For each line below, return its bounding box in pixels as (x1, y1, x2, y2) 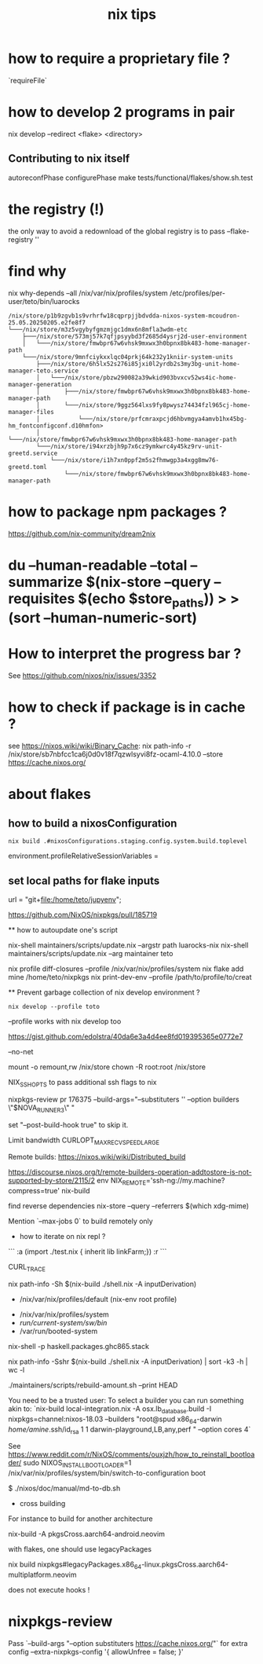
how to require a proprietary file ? (8, 49, 230, 68)
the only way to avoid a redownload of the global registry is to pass (8, 226, 225, 236)
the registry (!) (8, 200, 104, 218)
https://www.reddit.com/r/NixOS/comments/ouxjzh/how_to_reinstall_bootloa (8, 1450, 255, 1459)
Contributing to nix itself (8, 152, 130, 166)
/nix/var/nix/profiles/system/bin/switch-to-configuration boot (8, 1468, 206, 1478)
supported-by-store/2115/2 (8, 1176, 96, 1186)
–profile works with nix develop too (8, 1016, 122, 1026)
